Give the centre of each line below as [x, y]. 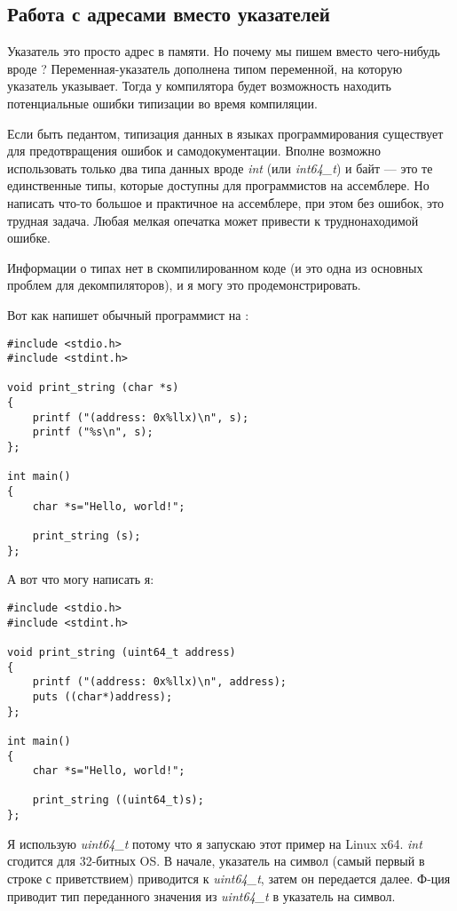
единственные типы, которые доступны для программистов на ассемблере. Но [218, 185]
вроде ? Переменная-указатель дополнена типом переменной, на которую [205, 68]
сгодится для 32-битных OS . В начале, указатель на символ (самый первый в [216, 861]
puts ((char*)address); [102, 696]
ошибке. [29, 238]
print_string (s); [87, 536]
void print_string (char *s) [93, 388]
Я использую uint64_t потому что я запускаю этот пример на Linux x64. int [215, 843]
